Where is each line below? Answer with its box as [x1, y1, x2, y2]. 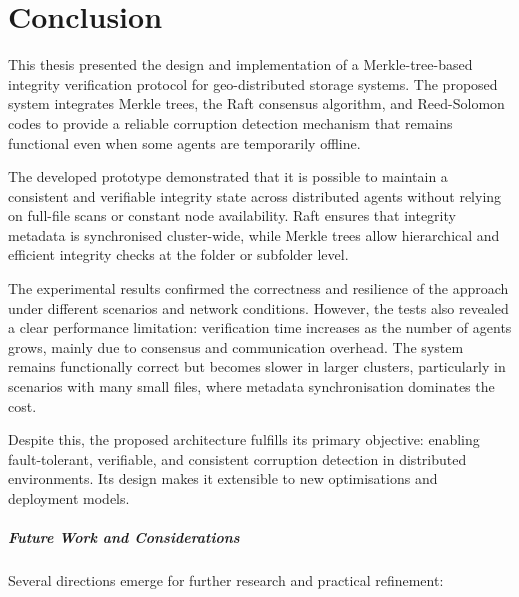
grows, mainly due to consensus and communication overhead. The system [8, 336, 464, 357]
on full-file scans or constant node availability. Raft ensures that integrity [8, 205, 456, 226]
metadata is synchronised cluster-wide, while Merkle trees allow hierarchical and [8, 224, 500, 245]
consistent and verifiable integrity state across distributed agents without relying [8, 185, 502, 206]
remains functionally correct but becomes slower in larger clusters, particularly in [8, 356, 506, 377]
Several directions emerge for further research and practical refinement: [8, 570, 444, 591]
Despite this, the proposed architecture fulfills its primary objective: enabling [8, 429, 480, 450]
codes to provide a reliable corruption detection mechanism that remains [8, 112, 453, 133]
